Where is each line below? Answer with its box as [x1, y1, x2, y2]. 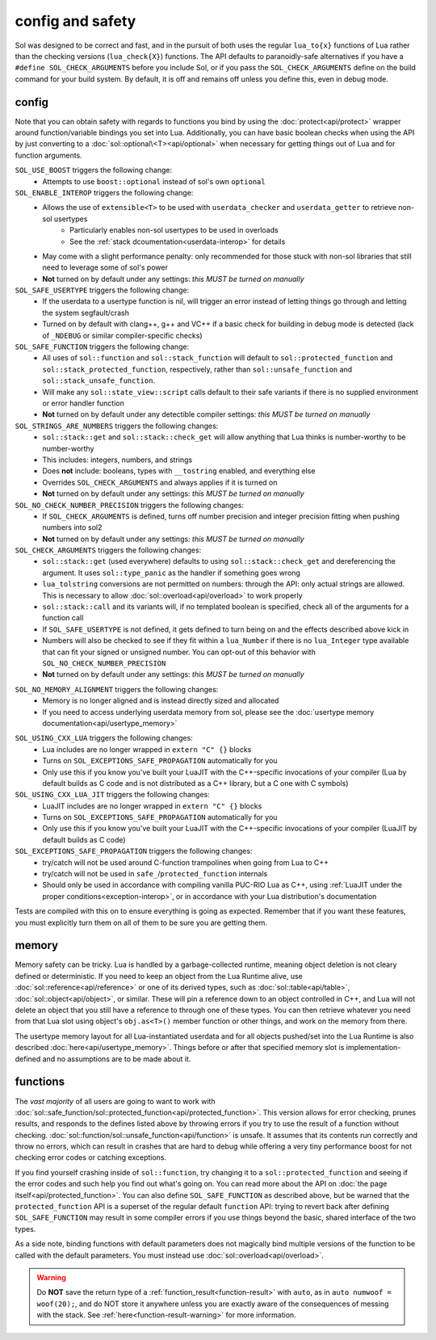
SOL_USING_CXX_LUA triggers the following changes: [15, 733, 193, 743]
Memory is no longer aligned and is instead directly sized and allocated [42, 695, 279, 706]
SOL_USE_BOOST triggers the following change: [15, 166, 173, 175]
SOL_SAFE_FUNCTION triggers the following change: [15, 342, 190, 351]
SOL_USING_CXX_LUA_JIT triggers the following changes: [15, 790, 210, 800]
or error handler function [42, 398, 125, 408]
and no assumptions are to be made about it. [42, 1054, 191, 1064]
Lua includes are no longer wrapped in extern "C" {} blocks [42, 744, 252, 754]
